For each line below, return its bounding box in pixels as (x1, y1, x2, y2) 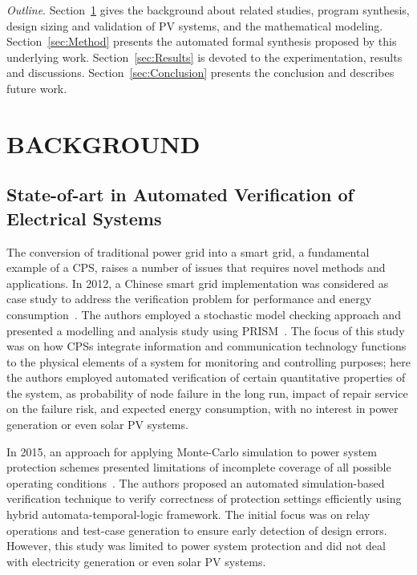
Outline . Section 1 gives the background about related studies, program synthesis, (6, 2, 410, 18)
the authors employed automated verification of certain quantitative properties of (6, 369, 406, 386)
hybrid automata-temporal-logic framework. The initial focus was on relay (6, 506, 370, 523)
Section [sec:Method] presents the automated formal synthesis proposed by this (6, 33, 397, 50)
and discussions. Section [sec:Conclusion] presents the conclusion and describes (6, 64, 395, 81)
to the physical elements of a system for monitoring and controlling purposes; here (6, 353, 411, 370)
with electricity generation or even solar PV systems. (6, 553, 266, 569)
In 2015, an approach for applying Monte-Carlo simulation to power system (6, 443, 378, 460)
